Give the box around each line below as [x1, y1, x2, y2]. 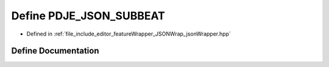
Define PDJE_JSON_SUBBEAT [11, 9, 166, 22]
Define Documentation [11, 46, 99, 56]
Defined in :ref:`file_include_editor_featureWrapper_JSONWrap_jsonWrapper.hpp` [26, 30, 231, 37]
